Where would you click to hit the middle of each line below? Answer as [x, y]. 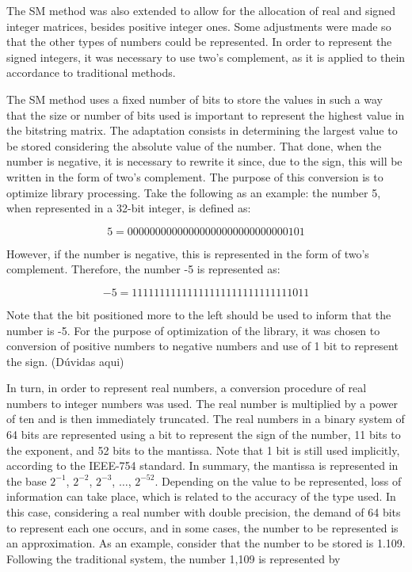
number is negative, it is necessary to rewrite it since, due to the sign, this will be [204, 161]
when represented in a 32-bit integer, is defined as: [129, 208]
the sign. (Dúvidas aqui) [65, 361]
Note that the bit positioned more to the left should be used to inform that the [199, 314]
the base [27, 480]
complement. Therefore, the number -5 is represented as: [143, 269]
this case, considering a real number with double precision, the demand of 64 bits [204, 512]
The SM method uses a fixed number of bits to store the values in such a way [195, 99]
